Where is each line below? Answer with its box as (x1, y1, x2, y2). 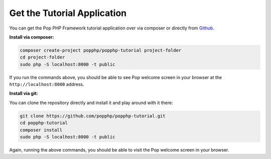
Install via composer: (9, 34, 54, 40)
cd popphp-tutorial (20, 120, 68, 126)
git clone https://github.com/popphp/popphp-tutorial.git (20, 113, 166, 118)
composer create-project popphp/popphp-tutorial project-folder (20, 47, 182, 53)
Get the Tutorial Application (9, 7, 127, 18)
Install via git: (9, 90, 38, 96)
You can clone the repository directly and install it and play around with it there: (9, 99, 173, 105)
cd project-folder (20, 54, 65, 60)
